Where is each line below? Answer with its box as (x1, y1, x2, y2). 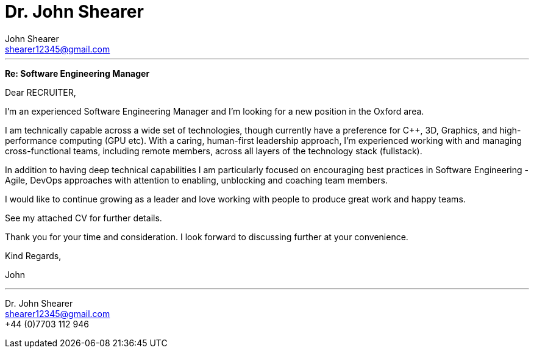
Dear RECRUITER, (5, 87, 76, 98)
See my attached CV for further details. (5, 212, 162, 223)
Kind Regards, (5, 250, 62, 261)
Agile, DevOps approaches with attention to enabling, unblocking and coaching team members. (5, 174, 388, 185)
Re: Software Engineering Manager (5, 68, 150, 79)
